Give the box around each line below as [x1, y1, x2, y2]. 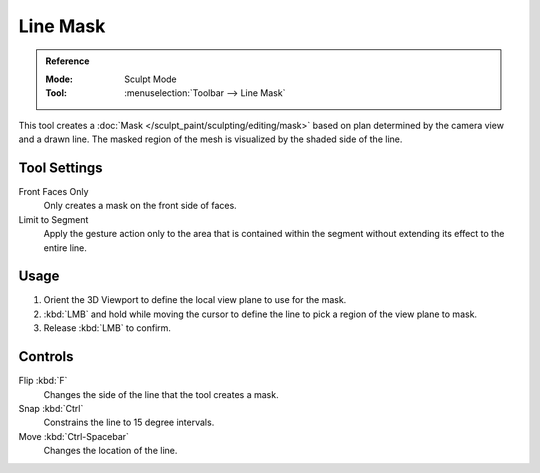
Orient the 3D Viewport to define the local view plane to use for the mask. [43, 294, 347, 306]
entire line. [43, 241, 87, 254]
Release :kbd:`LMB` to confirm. [43, 322, 172, 334]
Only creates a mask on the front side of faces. [43, 200, 237, 212]
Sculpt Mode [124, 73, 177, 85]
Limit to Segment [18, 213, 89, 225]
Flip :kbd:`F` [18, 375, 68, 387]
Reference [45, 55, 90, 67]
